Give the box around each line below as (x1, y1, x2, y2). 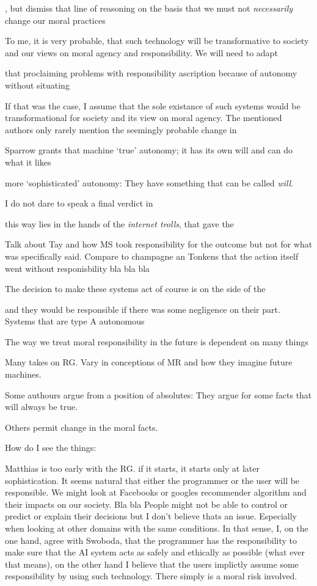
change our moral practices (5, 13, 106, 26)
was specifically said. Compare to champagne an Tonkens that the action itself (5, 249, 299, 262)
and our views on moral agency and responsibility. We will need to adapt (5, 46, 278, 59)
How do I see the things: (5, 441, 97, 454)
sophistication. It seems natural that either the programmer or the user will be (5, 474, 300, 486)
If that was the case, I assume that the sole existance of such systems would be (5, 99, 301, 112)
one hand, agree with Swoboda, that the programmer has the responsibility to (5, 533, 297, 546)
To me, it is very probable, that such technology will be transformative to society (5, 34, 309, 47)
